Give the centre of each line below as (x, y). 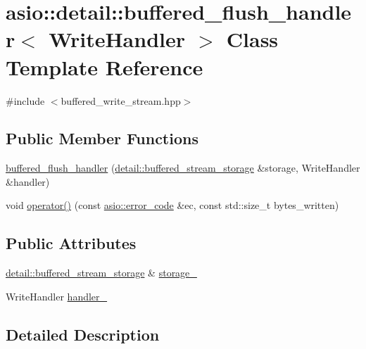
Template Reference (105, 66)
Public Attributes (71, 243)
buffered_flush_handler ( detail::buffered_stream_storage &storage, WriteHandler (183, 168)
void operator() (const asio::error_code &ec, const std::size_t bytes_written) (172, 205)
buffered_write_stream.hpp (121, 100)
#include (25, 100)
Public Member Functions (102, 138)
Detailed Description (83, 334)
